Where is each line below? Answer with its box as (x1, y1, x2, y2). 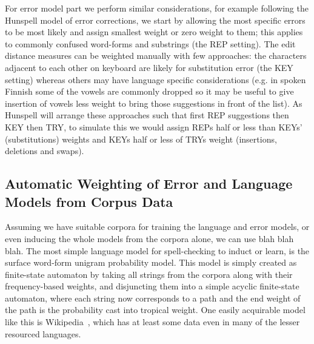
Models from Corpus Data (5, 192, 173, 211)
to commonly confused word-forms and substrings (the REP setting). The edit (5, 37, 296, 50)
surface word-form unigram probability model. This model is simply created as (5, 256, 297, 269)
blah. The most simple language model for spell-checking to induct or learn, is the (5, 244, 310, 257)
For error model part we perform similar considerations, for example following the (5, 2, 309, 14)
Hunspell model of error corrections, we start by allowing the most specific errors (5, 13, 306, 26)
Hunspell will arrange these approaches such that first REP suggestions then (5, 109, 289, 121)
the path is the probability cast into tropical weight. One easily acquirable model (5, 303, 306, 316)
